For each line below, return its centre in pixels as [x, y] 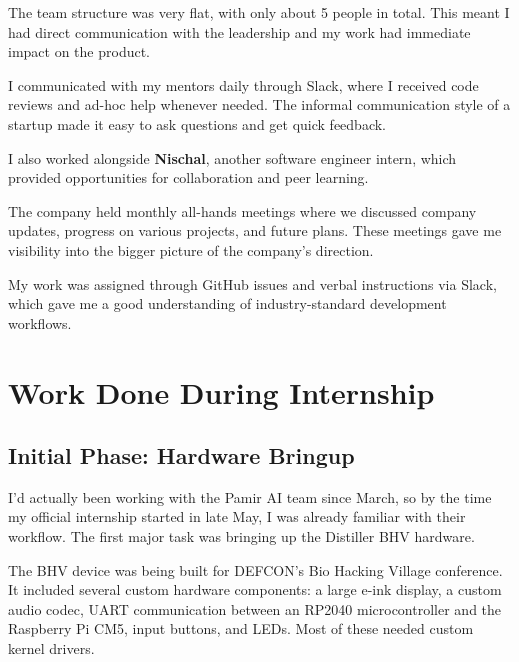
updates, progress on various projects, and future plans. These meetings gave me [255, 230]
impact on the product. [79, 51]
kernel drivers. [51, 648]
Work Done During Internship [221, 391]
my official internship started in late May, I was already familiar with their [237, 516]
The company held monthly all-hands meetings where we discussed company [242, 210]
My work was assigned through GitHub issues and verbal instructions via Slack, [252, 283]
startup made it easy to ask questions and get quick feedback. [197, 123]
